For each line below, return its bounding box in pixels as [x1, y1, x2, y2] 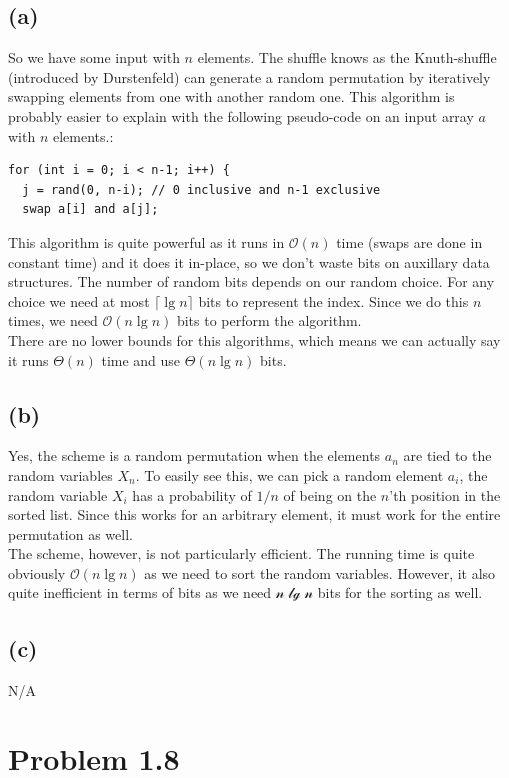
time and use [101, 349, 181, 370]
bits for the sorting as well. [317, 582, 483, 603]
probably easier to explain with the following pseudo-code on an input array [8, 105, 474, 126]
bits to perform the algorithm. [176, 310, 362, 331]
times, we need [8, 310, 98, 331]
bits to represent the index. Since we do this [198, 290, 469, 311]
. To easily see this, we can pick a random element [135, 464, 444, 485]
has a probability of [132, 484, 252, 505]
